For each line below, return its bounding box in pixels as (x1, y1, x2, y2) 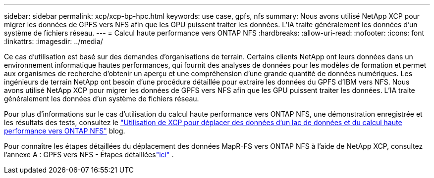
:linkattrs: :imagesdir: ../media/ (4, 37, 103, 45)
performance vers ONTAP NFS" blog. (4, 127, 125, 135)
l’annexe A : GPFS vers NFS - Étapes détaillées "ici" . (4, 150, 174, 159)
